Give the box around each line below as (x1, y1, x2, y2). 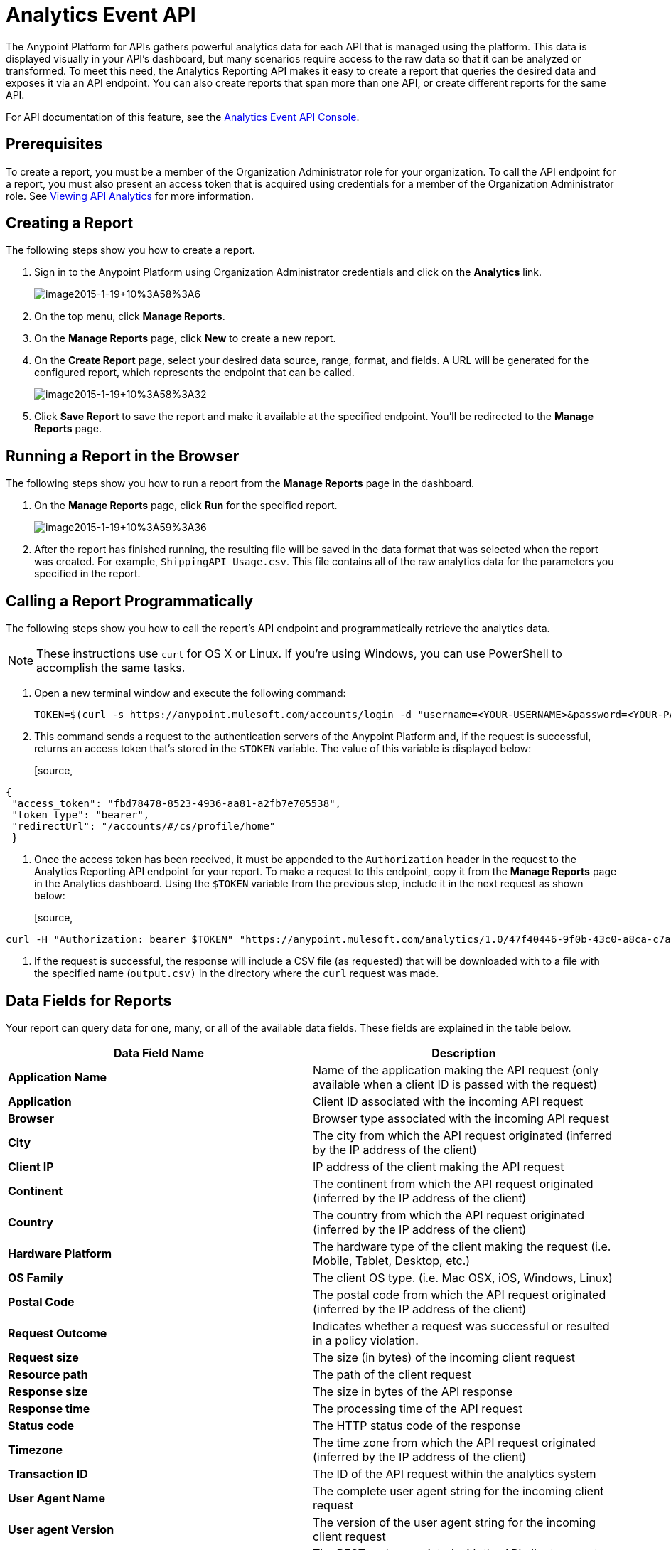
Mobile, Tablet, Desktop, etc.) (313, 1253, 471, 1268)
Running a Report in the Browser (6, 447, 240, 465)
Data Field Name (114, 1045, 204, 1060)
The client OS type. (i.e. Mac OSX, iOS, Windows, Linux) (313, 1270, 613, 1285)
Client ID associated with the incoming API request (313, 1094, 584, 1108)
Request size (8, 1349, 79, 1364)
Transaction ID (8, 1466, 88, 1481)
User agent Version (8, 1522, 114, 1536)
